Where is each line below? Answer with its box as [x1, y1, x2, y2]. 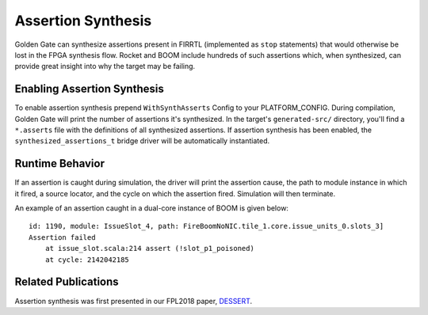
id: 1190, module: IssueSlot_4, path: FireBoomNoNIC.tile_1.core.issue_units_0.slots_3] [29, 222, 384, 231]
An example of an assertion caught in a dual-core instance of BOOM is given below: [14, 203, 289, 213]
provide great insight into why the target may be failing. [14, 62, 196, 71]
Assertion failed [29, 233, 96, 241]
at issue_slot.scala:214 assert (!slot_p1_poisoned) [44, 244, 255, 253]
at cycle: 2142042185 [44, 255, 130, 264]
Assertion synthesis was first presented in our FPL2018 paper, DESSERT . [14, 296, 253, 306]
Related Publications [14, 275, 119, 289]
